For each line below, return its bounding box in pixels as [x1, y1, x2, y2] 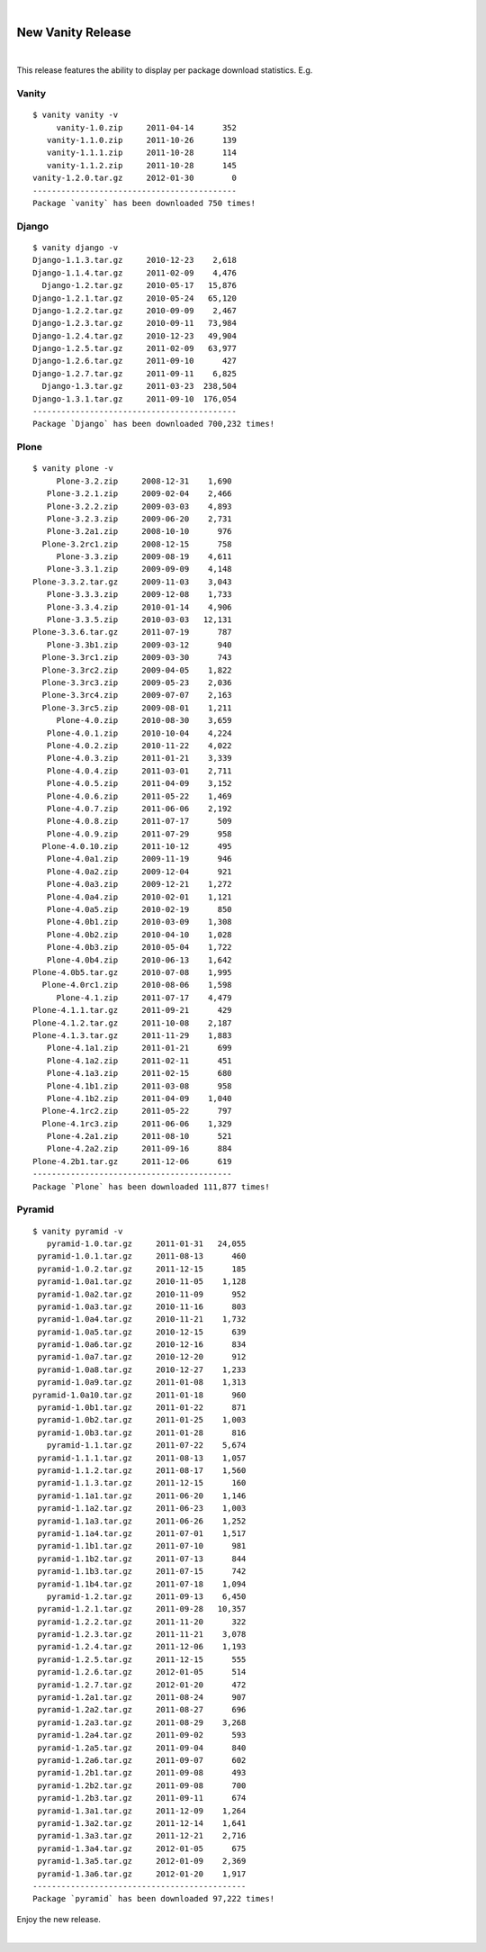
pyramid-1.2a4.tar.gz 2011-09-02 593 [37, 1730, 247, 1740]
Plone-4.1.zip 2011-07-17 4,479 [56, 992, 233, 1003]
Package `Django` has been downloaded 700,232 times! [32, 419, 274, 429]
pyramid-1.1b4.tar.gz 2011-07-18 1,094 [37, 1578, 247, 1589]
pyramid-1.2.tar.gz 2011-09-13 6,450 [46, 1591, 247, 1602]
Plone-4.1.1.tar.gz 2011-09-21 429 [32, 1005, 233, 1016]
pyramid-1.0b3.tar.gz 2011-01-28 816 [37, 1427, 247, 1438]
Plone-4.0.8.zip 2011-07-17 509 [46, 816, 233, 827]
